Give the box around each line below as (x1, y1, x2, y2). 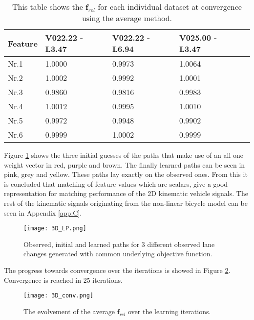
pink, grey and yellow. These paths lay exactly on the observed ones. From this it (4, 169, 248, 179)
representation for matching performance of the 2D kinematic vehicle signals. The (4, 188, 248, 198)
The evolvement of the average (23, 306, 115, 316)
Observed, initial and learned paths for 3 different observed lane (23, 239, 215, 249)
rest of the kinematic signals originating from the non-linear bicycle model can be (4, 197, 248, 208)
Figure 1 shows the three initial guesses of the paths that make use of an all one (4, 150, 243, 160)
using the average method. (82, 12, 172, 24)
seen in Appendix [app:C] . (4, 207, 82, 218)
